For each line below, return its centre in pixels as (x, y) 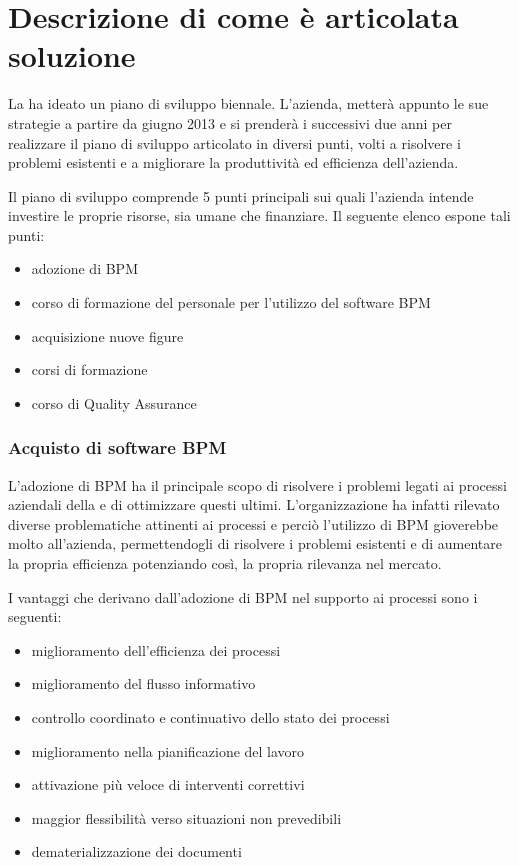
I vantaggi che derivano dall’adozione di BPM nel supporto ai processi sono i (243, 596)
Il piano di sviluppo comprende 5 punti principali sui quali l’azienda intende (241, 195)
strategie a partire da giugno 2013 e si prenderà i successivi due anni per (230, 122)
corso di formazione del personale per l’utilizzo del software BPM (231, 302)
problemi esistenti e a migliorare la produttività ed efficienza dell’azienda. (233, 162)
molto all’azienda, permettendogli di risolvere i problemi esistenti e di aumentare (255, 543)
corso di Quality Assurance (114, 402)
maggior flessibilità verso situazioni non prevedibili (186, 817)
